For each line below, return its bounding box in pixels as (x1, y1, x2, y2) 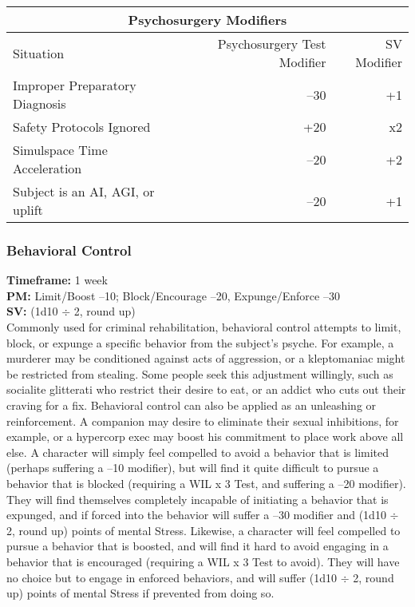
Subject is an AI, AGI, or (13, 182, 155, 200)
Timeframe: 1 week (6, 272, 108, 288)
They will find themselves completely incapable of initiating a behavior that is (6, 490, 389, 507)
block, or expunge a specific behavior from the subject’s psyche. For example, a (6, 334, 394, 351)
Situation (13, 43, 65, 62)
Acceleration (13, 159, 82, 177)
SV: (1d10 (6, 303, 58, 319)
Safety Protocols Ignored (13, 117, 151, 136)
